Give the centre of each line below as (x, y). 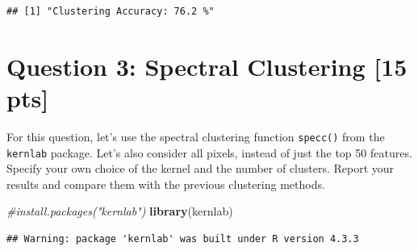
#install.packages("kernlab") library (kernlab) (120, 211)
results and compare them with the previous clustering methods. (166, 184)
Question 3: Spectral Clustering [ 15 (207, 66)
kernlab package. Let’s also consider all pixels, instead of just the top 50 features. (209, 152)
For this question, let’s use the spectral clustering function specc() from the (196, 136)
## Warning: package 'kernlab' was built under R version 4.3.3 (183, 239)
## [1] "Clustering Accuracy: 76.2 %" (111, 11)
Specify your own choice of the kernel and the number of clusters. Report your (201, 168)
